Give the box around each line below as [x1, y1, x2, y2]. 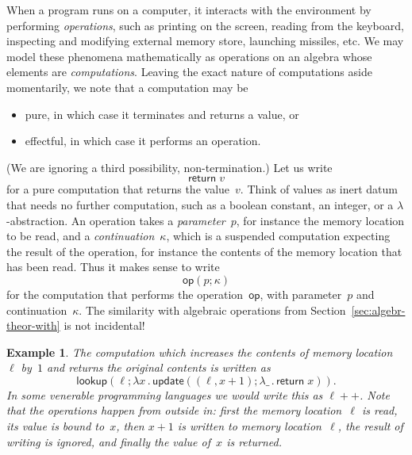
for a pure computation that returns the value [6, 181, 230, 197]
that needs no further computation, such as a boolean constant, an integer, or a [6, 196, 394, 212]
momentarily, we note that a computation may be [6, 78, 248, 95]
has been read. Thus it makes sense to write [6, 258, 220, 275]
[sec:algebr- [351, 301, 406, 318]
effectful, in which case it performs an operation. [25, 132, 261, 149]
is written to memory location [177, 418, 322, 434]
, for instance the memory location [236, 212, 405, 228]
